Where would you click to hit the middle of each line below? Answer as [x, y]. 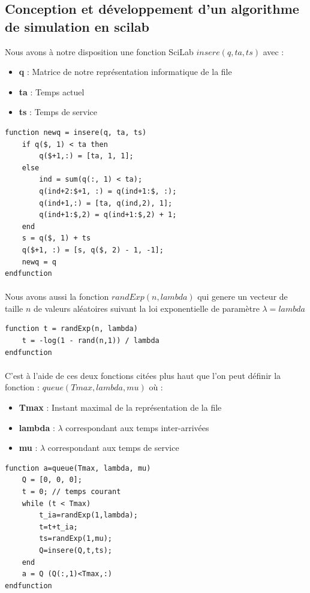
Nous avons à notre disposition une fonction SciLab [99, 51]
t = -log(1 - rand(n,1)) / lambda [91, 341]
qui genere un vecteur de [243, 296]
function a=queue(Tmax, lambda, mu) [78, 468]
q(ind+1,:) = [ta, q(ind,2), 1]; [106, 203]
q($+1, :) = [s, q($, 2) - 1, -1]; [93, 250]
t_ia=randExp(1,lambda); [88, 515]
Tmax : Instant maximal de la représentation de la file [120, 407]
